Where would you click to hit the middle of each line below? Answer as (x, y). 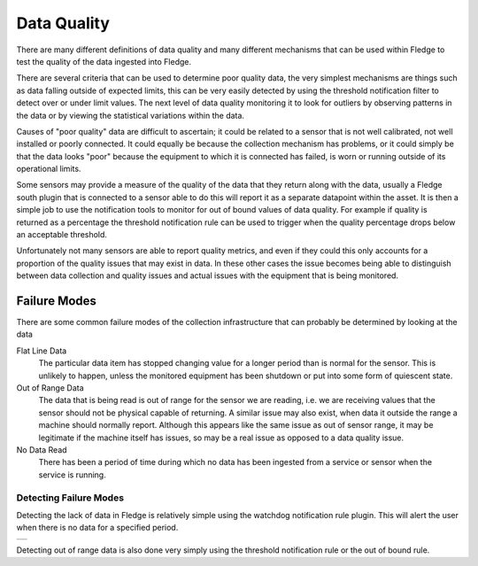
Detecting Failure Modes (70, 498)
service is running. (72, 475)
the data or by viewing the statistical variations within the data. (131, 115)
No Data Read (42, 450)
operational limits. (49, 169)
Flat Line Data (42, 351)
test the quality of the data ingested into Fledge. (104, 61)
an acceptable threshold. (62, 235)
